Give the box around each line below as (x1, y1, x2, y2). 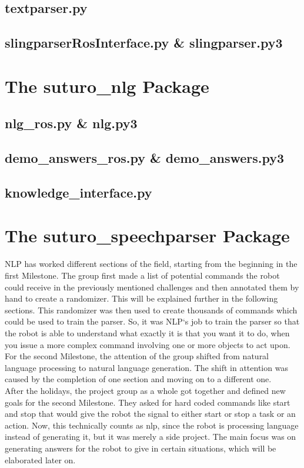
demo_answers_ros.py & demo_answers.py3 (5, 149, 285, 167)
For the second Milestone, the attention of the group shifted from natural (5, 350, 269, 362)
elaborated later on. (5, 453, 76, 466)
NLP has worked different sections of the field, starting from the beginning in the (5, 258, 298, 270)
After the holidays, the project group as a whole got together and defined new (5, 384, 286, 396)
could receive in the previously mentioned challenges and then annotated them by (5, 280, 299, 293)
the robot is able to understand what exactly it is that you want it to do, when (5, 326, 290, 339)
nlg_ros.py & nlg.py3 (5, 114, 138, 132)
